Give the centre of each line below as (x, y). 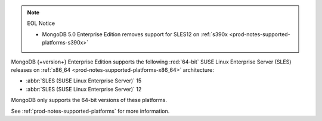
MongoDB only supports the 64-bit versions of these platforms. (89, 100)
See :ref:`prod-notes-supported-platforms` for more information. (90, 111)
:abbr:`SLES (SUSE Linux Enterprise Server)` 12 (84, 89)
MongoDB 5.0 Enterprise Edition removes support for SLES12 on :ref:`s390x (135, 34)
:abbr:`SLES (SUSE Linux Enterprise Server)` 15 (84, 81)
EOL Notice (41, 23)
